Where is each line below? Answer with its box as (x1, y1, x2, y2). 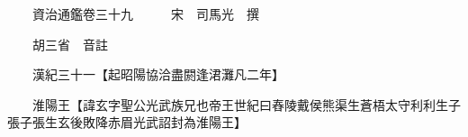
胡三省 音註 (31, 34, 108, 53)
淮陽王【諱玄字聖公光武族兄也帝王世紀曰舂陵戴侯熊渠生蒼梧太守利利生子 (31, 95, 461, 114)
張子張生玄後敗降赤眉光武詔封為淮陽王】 (7, 113, 247, 132)
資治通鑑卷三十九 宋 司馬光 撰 (31, 5, 259, 23)
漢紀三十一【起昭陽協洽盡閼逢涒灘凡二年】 (31, 65, 284, 84)
